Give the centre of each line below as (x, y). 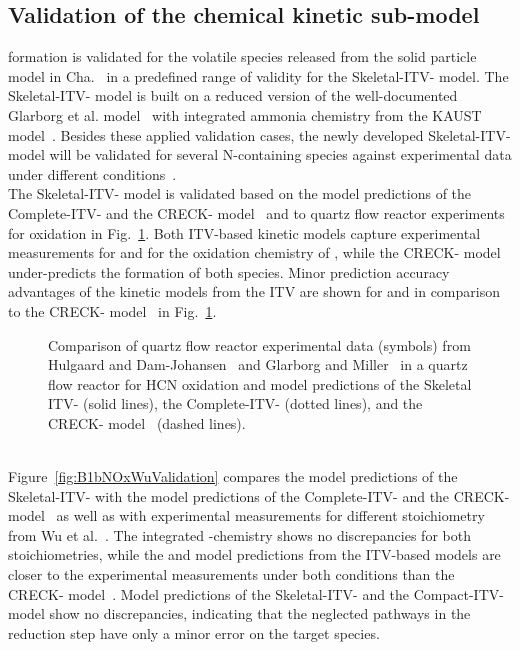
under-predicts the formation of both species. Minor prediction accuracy (229, 271)
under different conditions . (92, 173)
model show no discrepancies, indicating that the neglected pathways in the (239, 613)
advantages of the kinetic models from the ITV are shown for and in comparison (254, 291)
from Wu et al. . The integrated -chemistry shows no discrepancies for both (239, 534)
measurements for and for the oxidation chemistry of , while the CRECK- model (254, 252)
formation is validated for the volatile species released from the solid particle (242, 56)
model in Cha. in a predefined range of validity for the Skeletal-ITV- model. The (258, 75)
